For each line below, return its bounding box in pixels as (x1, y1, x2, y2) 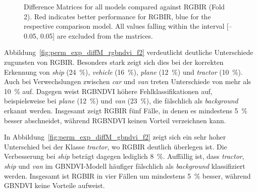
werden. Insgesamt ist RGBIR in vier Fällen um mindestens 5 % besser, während (4, 170, 251, 181)
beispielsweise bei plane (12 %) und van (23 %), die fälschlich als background (4, 96, 238, 106)
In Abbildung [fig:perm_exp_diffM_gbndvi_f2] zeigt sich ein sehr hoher (4, 132, 226, 142)
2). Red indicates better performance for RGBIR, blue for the (24, 11, 211, 21)
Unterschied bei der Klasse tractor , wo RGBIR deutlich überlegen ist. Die (4, 141, 227, 151)
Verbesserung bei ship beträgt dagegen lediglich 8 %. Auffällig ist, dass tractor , (4, 151, 244, 161)
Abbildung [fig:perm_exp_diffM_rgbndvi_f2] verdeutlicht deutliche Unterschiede (4, 47, 254, 57)
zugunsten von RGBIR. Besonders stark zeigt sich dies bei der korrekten (4, 56, 224, 67)
